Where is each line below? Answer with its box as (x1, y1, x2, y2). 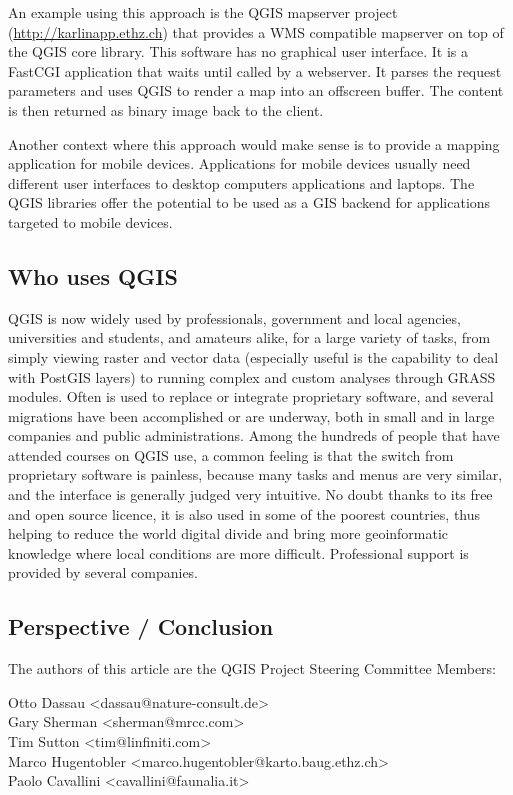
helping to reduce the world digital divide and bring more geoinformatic (8, 523, 449, 544)
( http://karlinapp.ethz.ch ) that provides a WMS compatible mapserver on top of (8, 21, 504, 42)
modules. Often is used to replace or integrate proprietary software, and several (8, 386, 494, 407)
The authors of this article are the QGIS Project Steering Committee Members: (8, 658, 497, 679)
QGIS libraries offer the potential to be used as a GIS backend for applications (8, 192, 491, 213)
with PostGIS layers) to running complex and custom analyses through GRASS (8, 366, 496, 387)
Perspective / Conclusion (8, 611, 274, 642)
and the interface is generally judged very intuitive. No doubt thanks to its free (8, 484, 493, 505)
